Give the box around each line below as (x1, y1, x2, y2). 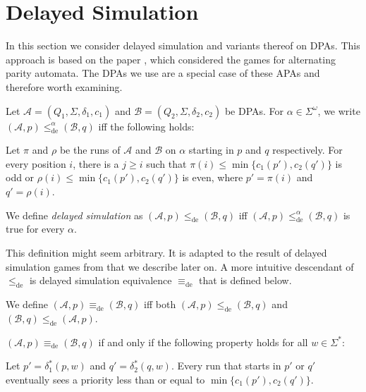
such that (146, 156, 187, 171)
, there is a (73, 156, 119, 171)
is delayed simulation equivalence (29, 273, 172, 288)
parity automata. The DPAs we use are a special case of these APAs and (6, 66, 320, 80)
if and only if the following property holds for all (98, 334, 308, 349)
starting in (188, 142, 234, 157)
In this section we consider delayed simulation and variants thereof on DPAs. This (6, 38, 360, 53)
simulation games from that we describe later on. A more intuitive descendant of (6, 259, 354, 274)
